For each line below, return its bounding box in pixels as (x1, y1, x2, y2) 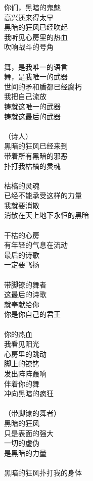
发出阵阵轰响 (4, 368, 46, 378)
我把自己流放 (4, 91, 46, 102)
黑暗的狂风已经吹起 (4, 22, 68, 32)
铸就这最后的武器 (4, 111, 61, 121)
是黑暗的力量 (4, 447, 46, 458)
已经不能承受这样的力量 (4, 190, 82, 201)
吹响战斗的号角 (4, 41, 54, 52)
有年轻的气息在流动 (4, 239, 68, 250)
